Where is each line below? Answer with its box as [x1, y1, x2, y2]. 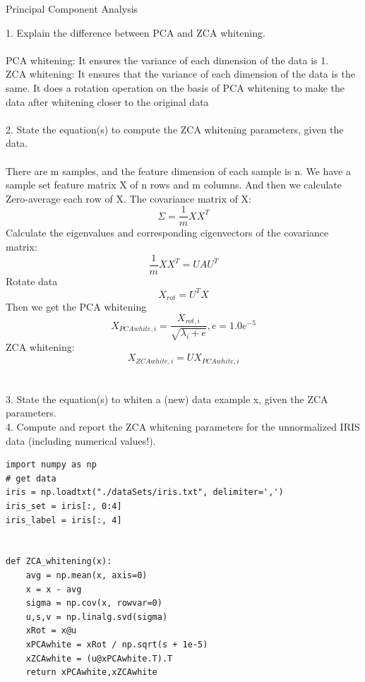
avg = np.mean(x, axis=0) [25, 570, 148, 580]
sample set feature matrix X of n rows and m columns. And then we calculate [6, 177, 342, 192]
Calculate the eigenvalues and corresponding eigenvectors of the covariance [6, 225, 329, 240]
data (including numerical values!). [6, 433, 156, 448]
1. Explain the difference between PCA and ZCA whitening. [6, 25, 265, 40]
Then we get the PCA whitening [6, 299, 147, 314]
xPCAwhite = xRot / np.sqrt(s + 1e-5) [25, 639, 208, 650]
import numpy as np [6, 460, 97, 470]
